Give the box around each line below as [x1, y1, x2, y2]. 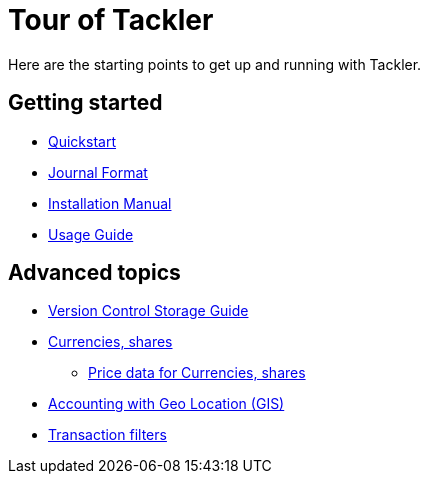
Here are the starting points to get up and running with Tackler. [8, 55, 422, 73]
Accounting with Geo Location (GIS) [48, 395, 285, 413]
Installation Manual [48, 194, 172, 212]
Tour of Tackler [8, 3, 214, 37]
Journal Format [48, 163, 148, 181]
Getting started [8, 90, 163, 116]
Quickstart [48, 132, 117, 150]
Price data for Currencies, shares [88, 364, 306, 382]
